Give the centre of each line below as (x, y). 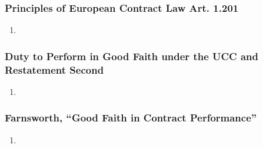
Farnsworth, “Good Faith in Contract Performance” (131, 118)
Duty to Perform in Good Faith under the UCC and (132, 56)
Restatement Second (54, 69)
